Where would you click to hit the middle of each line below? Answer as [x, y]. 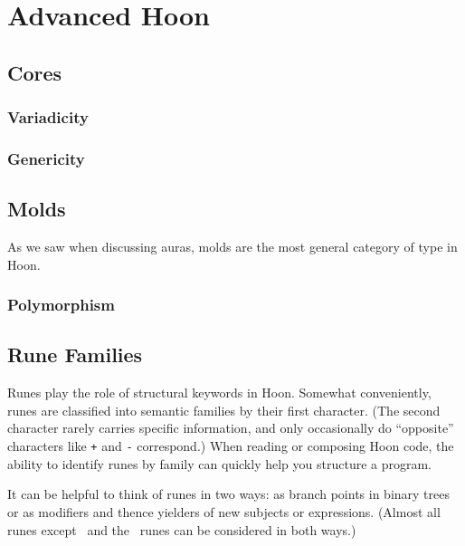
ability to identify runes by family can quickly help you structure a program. [220, 463]
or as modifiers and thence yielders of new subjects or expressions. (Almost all [224, 511]
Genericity [46, 158]
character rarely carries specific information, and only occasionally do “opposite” [231, 428]
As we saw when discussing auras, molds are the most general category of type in [232, 247]
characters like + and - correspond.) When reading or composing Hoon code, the [231, 446]
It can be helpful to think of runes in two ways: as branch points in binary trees [229, 494]
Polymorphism [61, 305]
